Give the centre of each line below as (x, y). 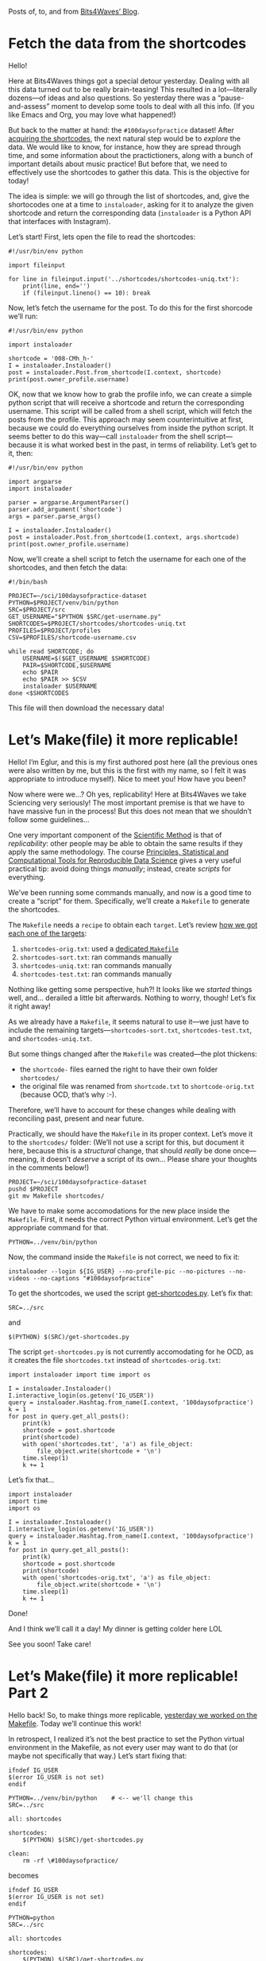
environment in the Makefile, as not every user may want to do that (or (123, 1747)
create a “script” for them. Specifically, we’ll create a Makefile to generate (129, 901)
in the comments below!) (49, 1168)
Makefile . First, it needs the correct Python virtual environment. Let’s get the (133, 1219)
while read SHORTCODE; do (51, 651)
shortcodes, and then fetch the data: (68, 567)
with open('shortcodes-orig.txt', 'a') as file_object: (117, 1577)
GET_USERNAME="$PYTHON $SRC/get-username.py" (85, 616)
